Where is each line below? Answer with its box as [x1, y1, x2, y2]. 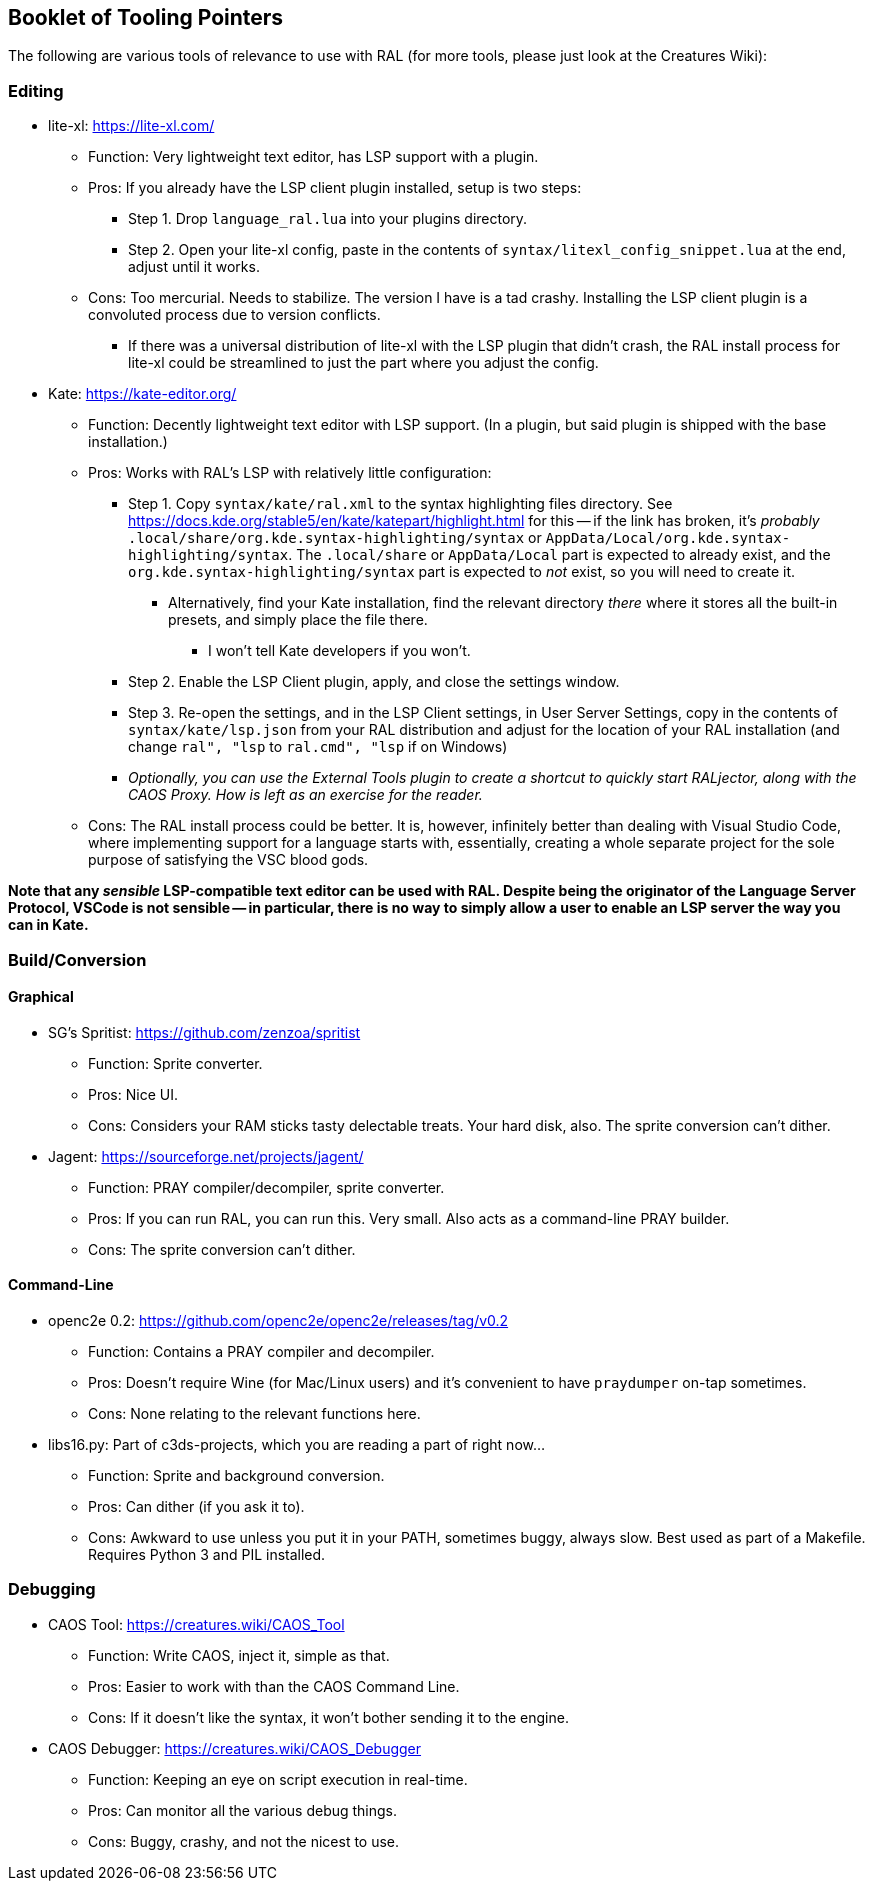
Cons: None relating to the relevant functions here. [88, 1404, 421, 1422]
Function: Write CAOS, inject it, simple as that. [88, 1646, 390, 1664]
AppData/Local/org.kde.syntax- [545, 530, 791, 547]
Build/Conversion [8, 949, 147, 970]
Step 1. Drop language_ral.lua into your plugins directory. [128, 210, 528, 228]
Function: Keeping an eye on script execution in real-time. [88, 1770, 468, 1788]
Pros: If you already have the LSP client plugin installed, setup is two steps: [88, 179, 582, 197]
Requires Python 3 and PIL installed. [88, 1545, 326, 1563]
